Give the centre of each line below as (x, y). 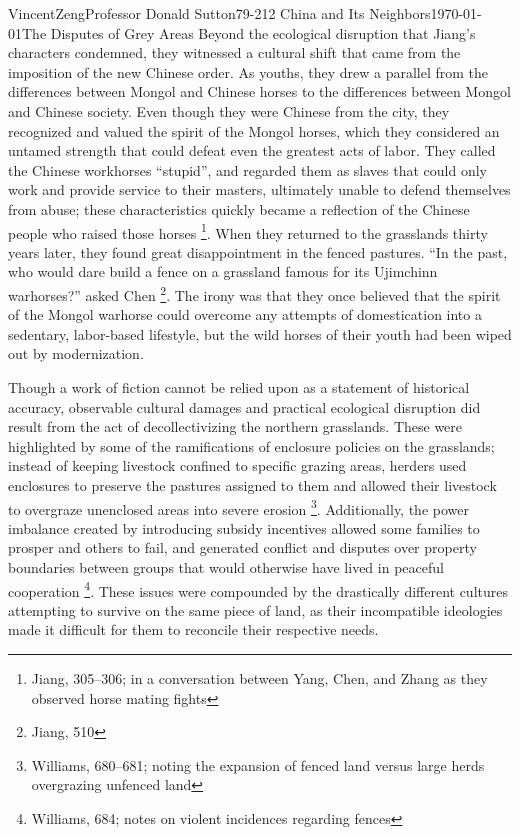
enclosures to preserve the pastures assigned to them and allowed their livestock (252, 484)
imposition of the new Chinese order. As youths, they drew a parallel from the (248, 71)
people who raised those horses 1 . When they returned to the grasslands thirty (248, 231)
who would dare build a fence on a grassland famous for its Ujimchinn (223, 271)
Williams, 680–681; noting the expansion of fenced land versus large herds (258, 764)
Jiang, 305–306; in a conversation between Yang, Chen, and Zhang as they (259, 678)
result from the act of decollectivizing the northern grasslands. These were (235, 426)
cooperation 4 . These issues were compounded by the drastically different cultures (258, 589)
